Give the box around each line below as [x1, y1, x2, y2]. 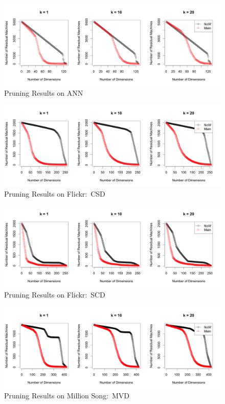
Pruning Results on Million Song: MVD [4, 390, 130, 401]
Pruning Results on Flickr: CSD [4, 188, 105, 199]
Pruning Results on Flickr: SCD [4, 289, 105, 300]
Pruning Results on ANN [4, 87, 83, 98]
